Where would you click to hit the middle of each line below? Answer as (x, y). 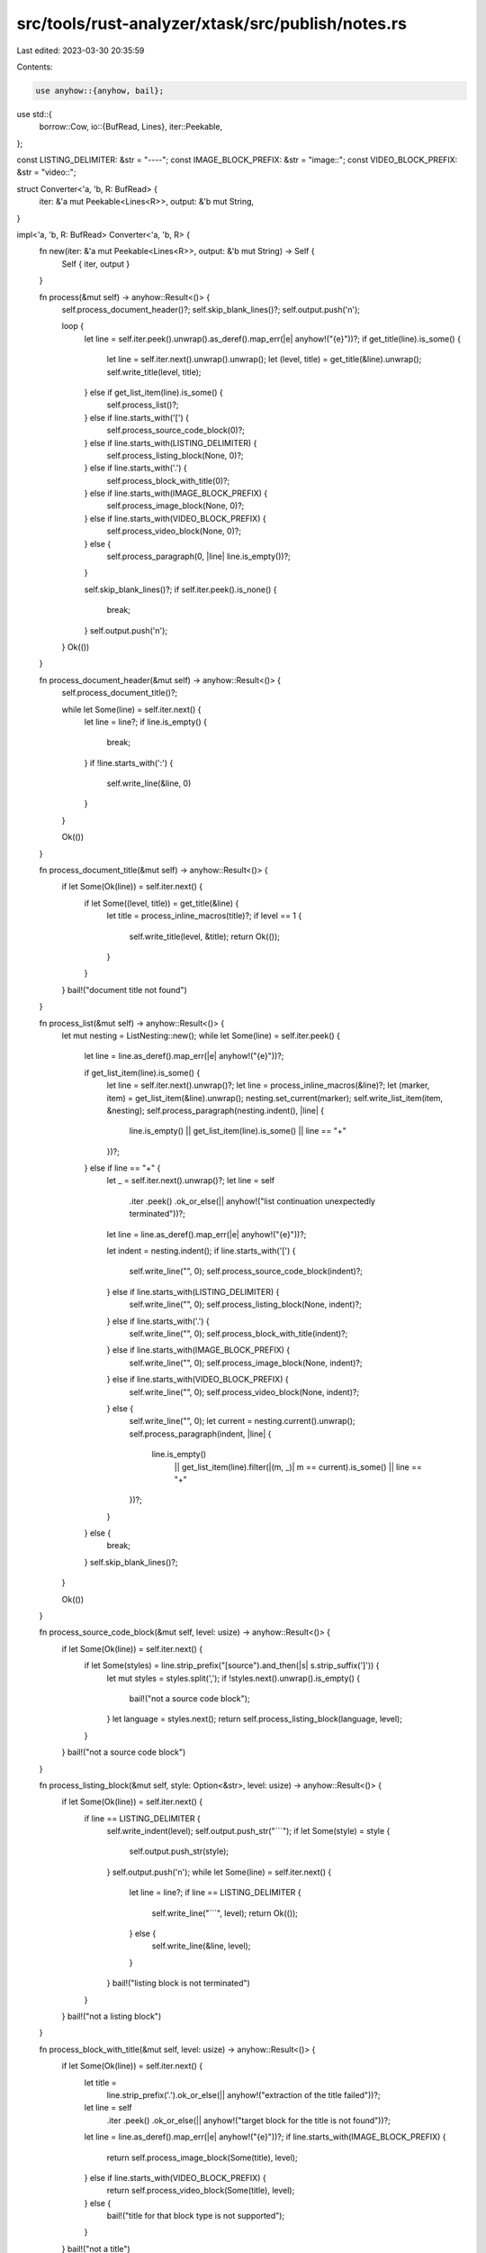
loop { (73, 326)
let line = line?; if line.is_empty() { (145, 722)
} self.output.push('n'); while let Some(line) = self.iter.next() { (219, 1872)
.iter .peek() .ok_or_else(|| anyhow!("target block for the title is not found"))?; (248, 2120)
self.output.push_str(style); (179, 1851)
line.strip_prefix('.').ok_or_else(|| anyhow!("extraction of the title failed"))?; (243, 2094)
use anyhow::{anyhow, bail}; (100, 91)
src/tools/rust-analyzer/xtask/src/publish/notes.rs (211, 23)
